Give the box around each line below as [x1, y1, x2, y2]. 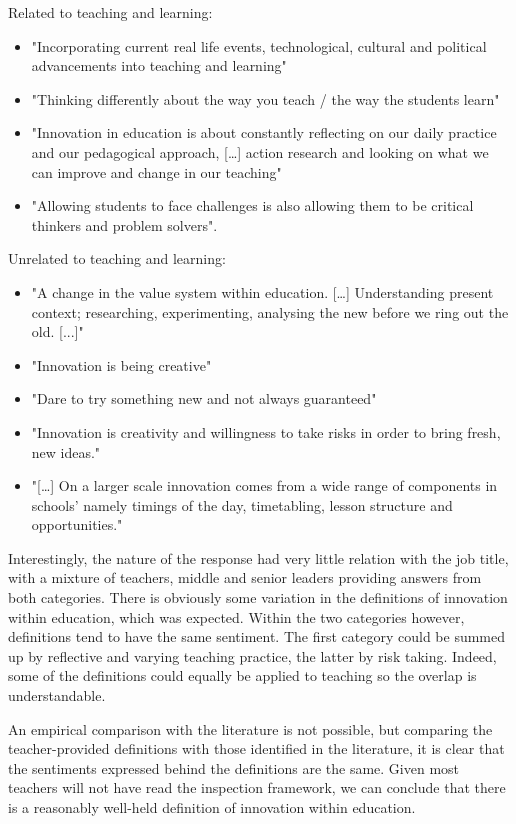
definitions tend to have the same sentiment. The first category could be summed [8, 626, 506, 647]
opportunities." [31, 514, 123, 535]
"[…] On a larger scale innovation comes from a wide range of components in [31, 475, 498, 496]
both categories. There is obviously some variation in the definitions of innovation [8, 587, 508, 608]
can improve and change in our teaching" [31, 161, 282, 182]
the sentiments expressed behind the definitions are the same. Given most [8, 757, 460, 778]
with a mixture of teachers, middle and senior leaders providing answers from [8, 567, 482, 588]
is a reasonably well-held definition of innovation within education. [8, 797, 416, 817]
